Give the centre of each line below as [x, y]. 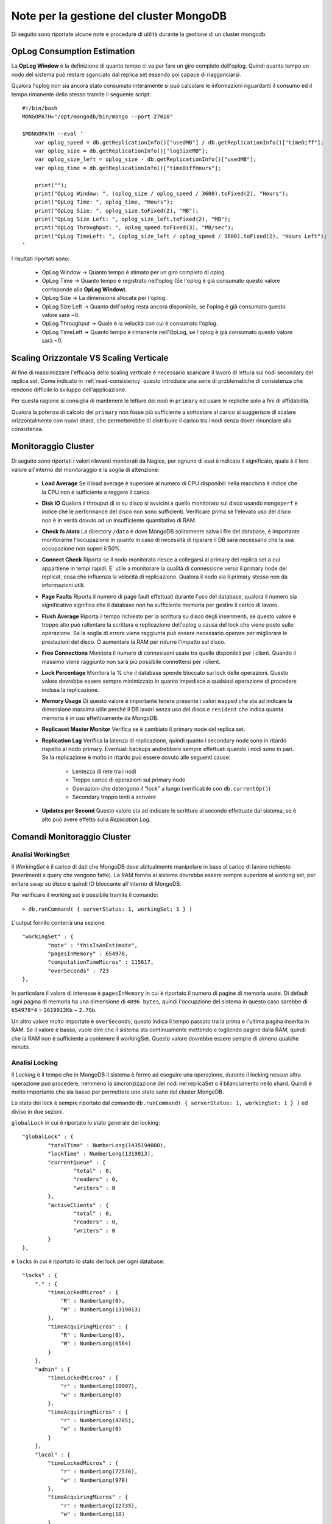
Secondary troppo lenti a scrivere [114, 797]
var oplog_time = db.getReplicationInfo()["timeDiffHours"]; [128, 168]
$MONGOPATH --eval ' [53, 134]
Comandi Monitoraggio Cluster [71, 837]
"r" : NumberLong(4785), [98, 1420]
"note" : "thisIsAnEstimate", [93, 945]
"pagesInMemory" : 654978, [88, 954]
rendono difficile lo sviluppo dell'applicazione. [69, 390]
